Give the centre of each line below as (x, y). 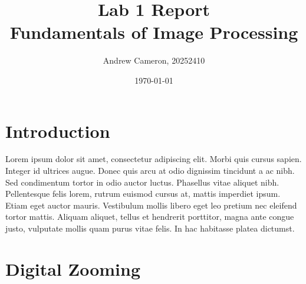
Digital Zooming (73, 268)
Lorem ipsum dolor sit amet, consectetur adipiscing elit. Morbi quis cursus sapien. (154, 159)
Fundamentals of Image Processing (154, 32)
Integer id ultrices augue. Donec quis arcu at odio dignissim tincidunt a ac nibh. (150, 171)
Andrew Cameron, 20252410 (154, 60)
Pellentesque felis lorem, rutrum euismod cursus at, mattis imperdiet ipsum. (143, 194)
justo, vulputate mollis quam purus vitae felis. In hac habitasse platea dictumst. (150, 228)
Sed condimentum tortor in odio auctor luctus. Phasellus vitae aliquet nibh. (142, 182)
